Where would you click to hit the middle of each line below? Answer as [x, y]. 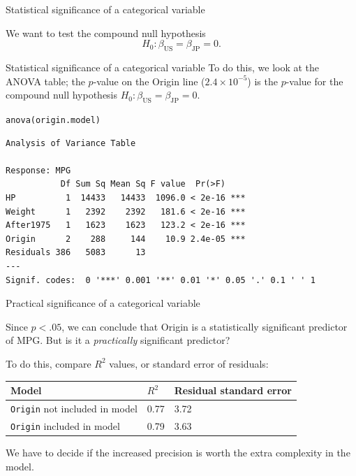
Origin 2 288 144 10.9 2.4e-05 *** [126, 239]
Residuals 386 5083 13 [76, 253]
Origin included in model [65, 425]
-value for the [314, 81]
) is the [262, 81]
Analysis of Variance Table [71, 143]
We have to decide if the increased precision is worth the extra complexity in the [178, 452]
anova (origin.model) [53, 120]
